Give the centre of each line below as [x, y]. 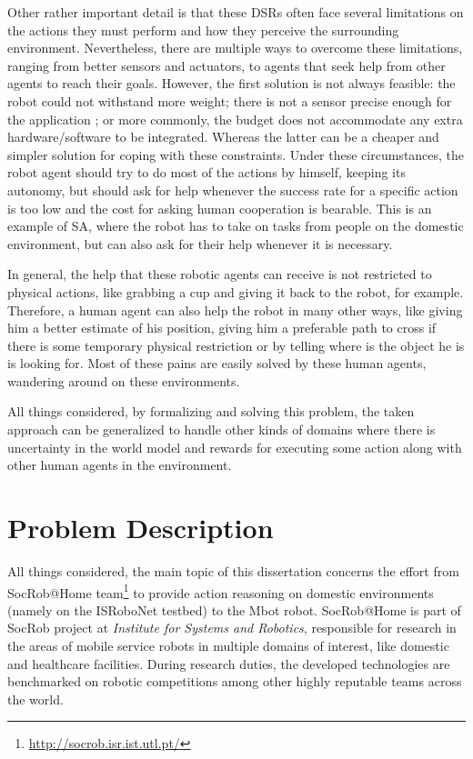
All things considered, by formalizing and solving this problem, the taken [211, 411]
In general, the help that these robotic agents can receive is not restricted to [220, 274]
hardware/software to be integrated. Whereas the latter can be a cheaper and [223, 137]
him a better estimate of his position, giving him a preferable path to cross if [222, 328]
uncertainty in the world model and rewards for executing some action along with [235, 447]
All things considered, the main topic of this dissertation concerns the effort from [233, 570]
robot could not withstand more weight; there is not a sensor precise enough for [230, 100]
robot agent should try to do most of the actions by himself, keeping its [206, 172]
